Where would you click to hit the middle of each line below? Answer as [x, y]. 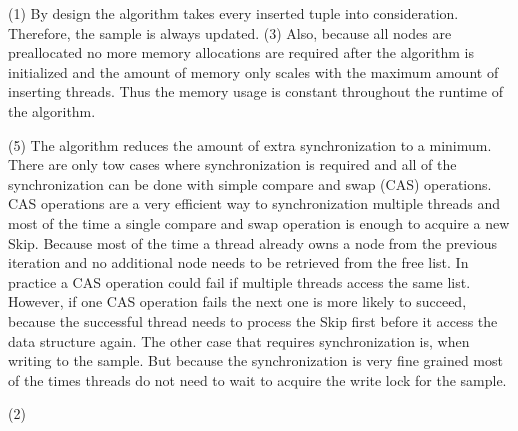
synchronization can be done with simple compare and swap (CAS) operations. [250, 183]
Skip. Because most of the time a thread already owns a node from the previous [253, 242]
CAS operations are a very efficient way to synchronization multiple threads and [254, 203]
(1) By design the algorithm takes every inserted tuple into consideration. [233, 13]
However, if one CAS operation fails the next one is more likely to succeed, [237, 301]
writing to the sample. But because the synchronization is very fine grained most [255, 360]
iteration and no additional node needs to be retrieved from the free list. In [238, 262]
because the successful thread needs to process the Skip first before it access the [253, 320]
